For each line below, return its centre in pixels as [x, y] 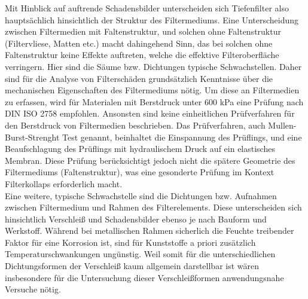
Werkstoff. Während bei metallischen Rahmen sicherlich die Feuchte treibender [150, 231]
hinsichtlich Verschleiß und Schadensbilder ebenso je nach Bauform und [136, 219]
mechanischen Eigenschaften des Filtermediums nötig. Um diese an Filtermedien [152, 90]
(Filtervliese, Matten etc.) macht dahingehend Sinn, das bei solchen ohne [139, 43]
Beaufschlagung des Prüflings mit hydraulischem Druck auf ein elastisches [140, 149]
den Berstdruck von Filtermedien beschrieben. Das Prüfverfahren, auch [135, 125]
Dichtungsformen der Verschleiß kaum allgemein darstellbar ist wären [132, 266]
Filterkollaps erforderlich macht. [64, 183]
